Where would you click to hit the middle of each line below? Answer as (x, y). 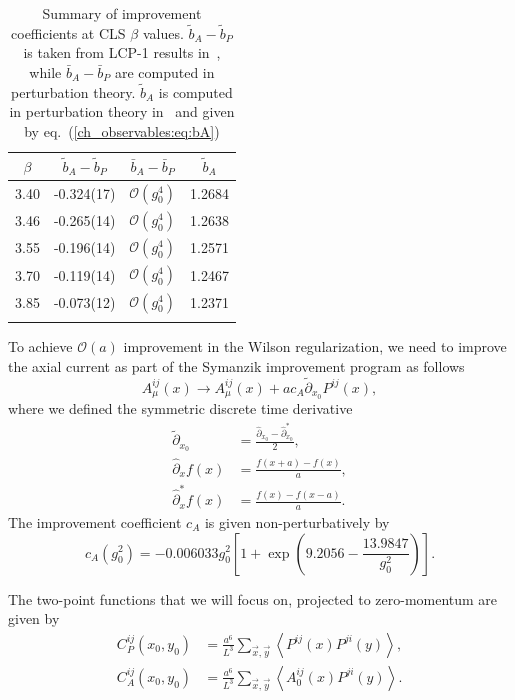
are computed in (164, 72)
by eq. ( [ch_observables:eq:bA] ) (122, 131)
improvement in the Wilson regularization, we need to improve (315, 346)
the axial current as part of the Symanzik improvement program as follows (236, 366)
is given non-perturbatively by (297, 521)
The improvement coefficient (95, 521)
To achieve (40, 346)
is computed (195, 91)
